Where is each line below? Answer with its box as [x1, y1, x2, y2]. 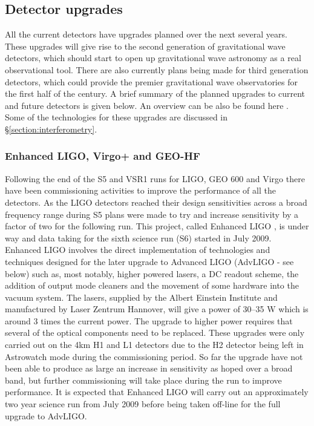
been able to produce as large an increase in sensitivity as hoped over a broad [5, 362, 293, 375]
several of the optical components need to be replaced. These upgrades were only [5, 326, 305, 339]
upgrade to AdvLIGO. [5, 409, 87, 422]
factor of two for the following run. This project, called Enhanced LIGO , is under [5, 220, 309, 232]
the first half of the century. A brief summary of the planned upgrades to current [5, 87, 305, 100]
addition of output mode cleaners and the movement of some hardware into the [5, 279, 299, 292]
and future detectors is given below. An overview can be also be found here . [5, 99, 289, 111]
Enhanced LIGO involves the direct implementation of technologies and [5, 243, 270, 256]
